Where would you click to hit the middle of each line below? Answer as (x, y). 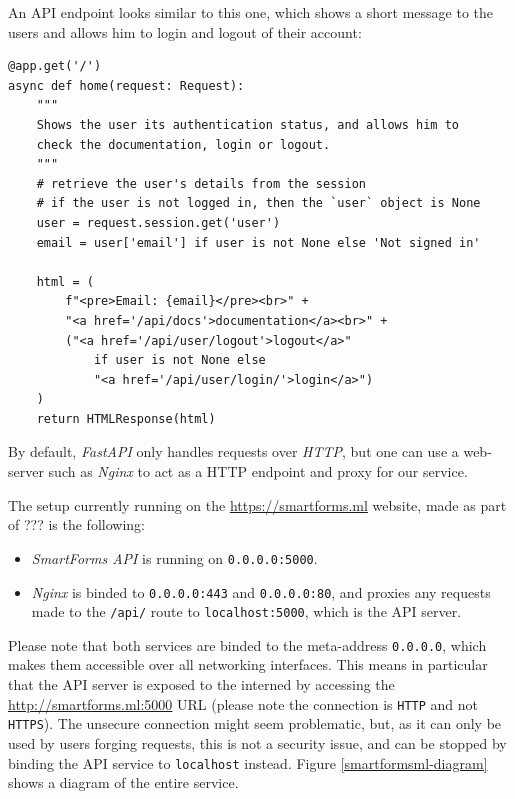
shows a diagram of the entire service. (123, 782)
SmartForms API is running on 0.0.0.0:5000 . (174, 557)
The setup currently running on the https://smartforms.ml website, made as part (257, 504)
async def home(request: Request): (126, 85)
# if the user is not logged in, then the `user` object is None (258, 203)
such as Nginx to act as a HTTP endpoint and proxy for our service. (258, 471)
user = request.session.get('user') (158, 222)
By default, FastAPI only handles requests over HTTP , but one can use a (233, 451)
